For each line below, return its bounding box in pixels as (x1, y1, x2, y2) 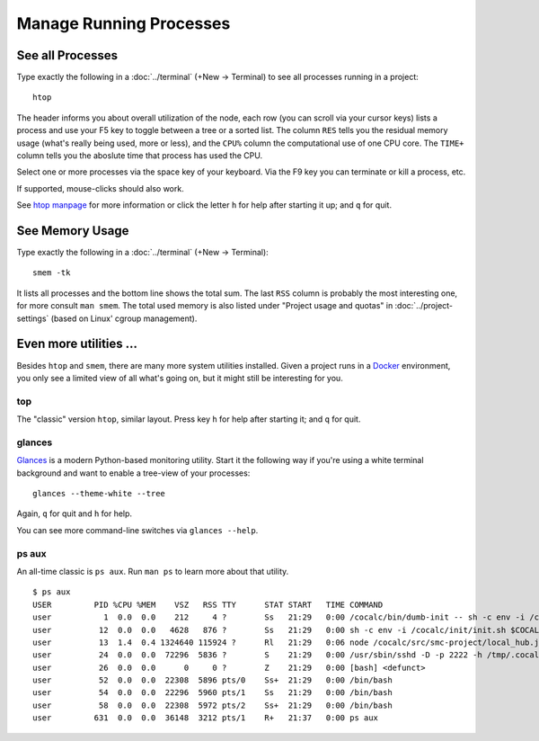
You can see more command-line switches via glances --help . (16, 524, 259, 535)
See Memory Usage (16, 223, 129, 238)
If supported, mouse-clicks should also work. (16, 183, 184, 193)
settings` (16, 313, 49, 324)
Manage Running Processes (16, 13, 231, 33)
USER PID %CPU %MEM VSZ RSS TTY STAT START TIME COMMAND (32, 599, 384, 610)
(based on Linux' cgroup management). (50, 313, 198, 324)
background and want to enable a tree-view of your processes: (16, 468, 251, 478)
